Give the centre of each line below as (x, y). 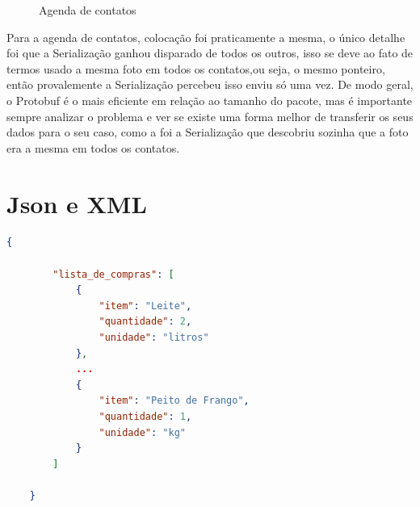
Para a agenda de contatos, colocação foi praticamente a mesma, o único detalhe (206, 37)
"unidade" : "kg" (142, 432)
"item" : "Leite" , (145, 306)
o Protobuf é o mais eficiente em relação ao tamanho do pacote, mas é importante (210, 100)
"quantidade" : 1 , (145, 417)
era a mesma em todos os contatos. (93, 147)
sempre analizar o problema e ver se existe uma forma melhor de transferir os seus (210, 116)
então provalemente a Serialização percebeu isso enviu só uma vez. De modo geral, (210, 84)
